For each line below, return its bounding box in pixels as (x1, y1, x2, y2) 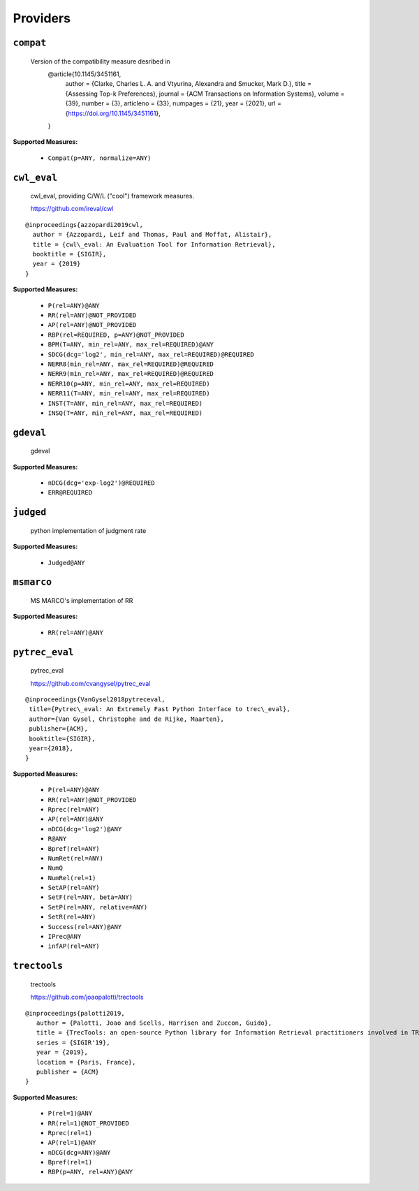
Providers (13, 10, 71, 26)
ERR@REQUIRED (47, 489, 93, 497)
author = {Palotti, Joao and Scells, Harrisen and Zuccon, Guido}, (36, 1019, 272, 1027)
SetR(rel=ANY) (47, 913, 96, 921)
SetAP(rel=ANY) (47, 884, 101, 892)
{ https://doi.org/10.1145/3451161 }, (65, 109, 161, 117)
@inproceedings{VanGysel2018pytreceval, (25, 696, 166, 703)
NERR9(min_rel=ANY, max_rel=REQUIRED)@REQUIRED (47, 370, 214, 378)
